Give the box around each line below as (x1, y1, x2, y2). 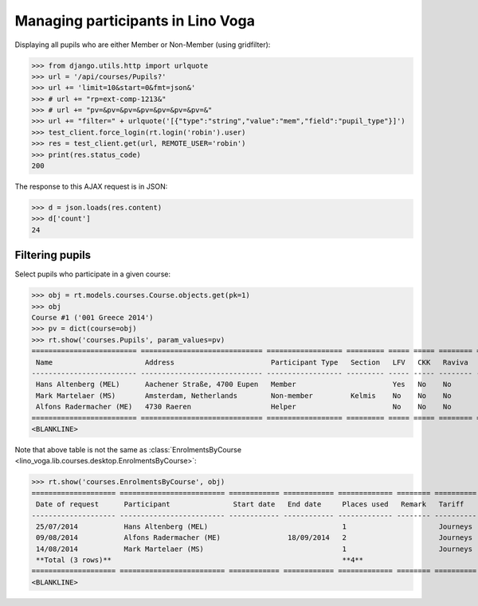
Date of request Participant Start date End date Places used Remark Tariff (36, 500, 464, 509)
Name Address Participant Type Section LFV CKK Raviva (36, 358, 469, 366)
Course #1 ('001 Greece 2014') (31, 313, 155, 323)
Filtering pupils (14, 248, 92, 262)
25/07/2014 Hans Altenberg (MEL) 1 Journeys (36, 522, 473, 531)
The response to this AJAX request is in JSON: (14, 182, 168, 191)
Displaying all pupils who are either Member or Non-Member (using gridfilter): (14, 40, 271, 49)
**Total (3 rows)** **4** (36, 556, 364, 565)
